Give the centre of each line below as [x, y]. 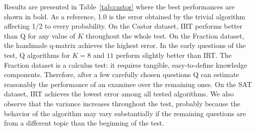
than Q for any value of [40, 35]
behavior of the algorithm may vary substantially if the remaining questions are [125, 113]
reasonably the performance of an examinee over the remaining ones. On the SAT [128, 84]
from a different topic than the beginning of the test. [84, 123]
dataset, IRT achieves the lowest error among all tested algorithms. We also [119, 94]
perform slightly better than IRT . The [174, 55]
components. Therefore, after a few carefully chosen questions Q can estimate [122, 74]
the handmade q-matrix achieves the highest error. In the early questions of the [125, 45]
